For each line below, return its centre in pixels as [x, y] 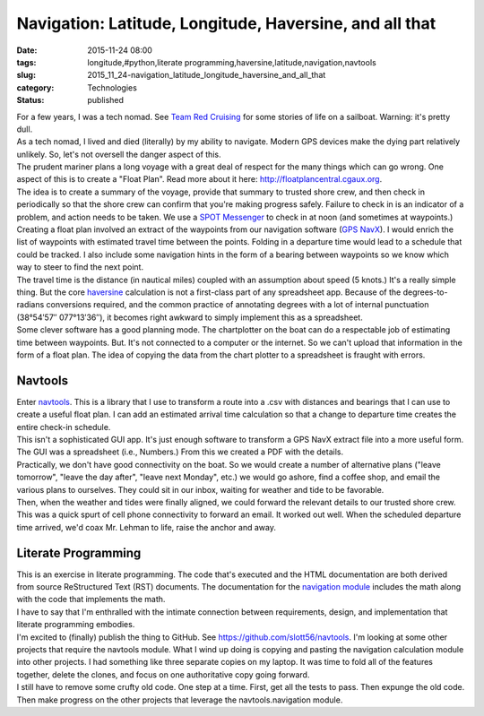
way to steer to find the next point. [80, 267]
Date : [27, 50]
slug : [26, 75]
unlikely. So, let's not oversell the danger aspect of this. [119, 154]
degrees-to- [425, 292]
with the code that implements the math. [91, 600]
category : [35, 87]
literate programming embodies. [76, 625]
